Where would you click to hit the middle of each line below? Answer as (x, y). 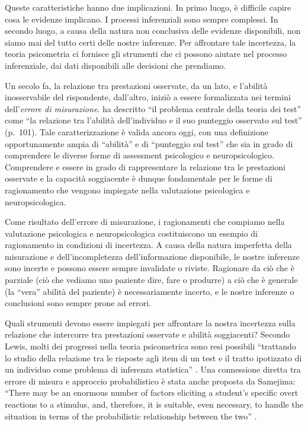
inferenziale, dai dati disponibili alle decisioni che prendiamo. (115, 65)
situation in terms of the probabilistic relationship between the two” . (131, 416)
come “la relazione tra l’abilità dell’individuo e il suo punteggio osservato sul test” (153, 120)
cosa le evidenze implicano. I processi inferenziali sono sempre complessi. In (142, 19)
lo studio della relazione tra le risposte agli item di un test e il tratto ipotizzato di (153, 357)
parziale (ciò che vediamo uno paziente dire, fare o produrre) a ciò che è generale (151, 280)
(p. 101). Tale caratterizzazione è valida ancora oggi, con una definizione (137, 131)
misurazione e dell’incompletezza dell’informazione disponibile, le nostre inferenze (152, 256)
